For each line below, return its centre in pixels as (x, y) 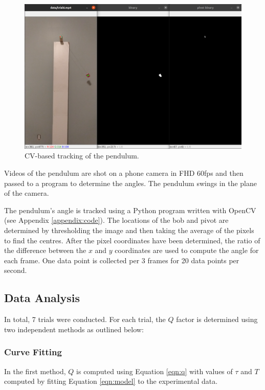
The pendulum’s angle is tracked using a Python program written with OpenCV (130, 210)
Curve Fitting (33, 352)
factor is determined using (217, 319)
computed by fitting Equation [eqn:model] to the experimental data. (111, 381)
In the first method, (35, 371)
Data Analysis (42, 298)
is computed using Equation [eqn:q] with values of (154, 371)
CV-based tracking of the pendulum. (82, 156)
